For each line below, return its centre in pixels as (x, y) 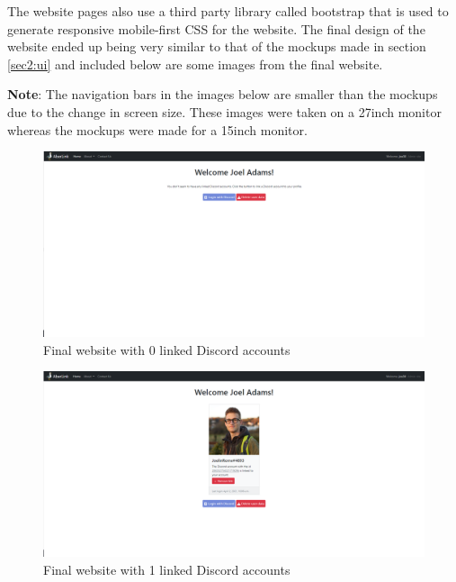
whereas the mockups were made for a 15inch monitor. (157, 129)
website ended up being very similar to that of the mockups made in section (217, 46)
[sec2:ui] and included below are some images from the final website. (195, 64)
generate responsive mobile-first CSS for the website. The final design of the (216, 28)
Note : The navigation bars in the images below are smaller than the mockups (223, 94)
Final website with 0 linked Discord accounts (167, 349)
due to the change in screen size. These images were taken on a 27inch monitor (224, 111)
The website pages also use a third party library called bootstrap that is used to (228, 11)
